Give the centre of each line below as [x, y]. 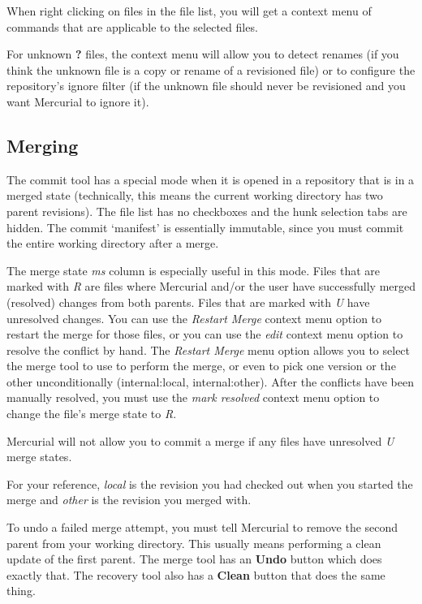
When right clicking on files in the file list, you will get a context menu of [189, 11]
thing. [21, 591]
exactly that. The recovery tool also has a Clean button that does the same [196, 574]
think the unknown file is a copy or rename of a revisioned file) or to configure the [211, 69]
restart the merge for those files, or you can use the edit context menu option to [205, 334]
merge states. [39, 457]
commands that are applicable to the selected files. [132, 26]
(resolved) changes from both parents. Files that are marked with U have [188, 302]
